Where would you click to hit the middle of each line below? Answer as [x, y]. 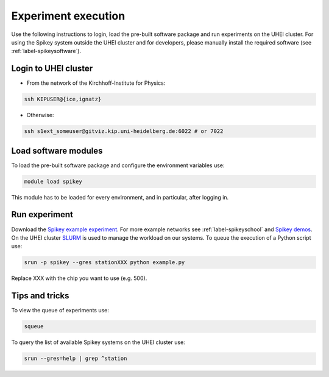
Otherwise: [40, 115]
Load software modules [57, 150]
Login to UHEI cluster [52, 69]
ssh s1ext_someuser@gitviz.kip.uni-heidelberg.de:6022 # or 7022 [124, 131]
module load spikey [53, 181]
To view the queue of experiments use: [60, 311]
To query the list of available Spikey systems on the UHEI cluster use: [98, 342]
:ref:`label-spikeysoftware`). [46, 51]
